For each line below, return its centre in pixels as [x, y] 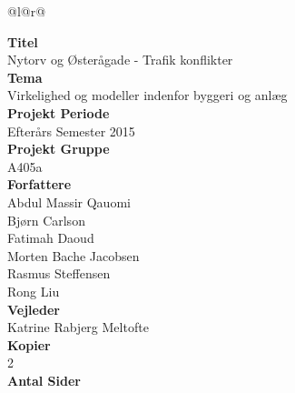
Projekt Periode [59, 112]
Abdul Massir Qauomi [69, 202]
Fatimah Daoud [51, 238]
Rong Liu [34, 291]
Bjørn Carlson [46, 220]
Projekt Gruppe [59, 149]
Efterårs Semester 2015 [71, 131]
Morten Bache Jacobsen [74, 255]
